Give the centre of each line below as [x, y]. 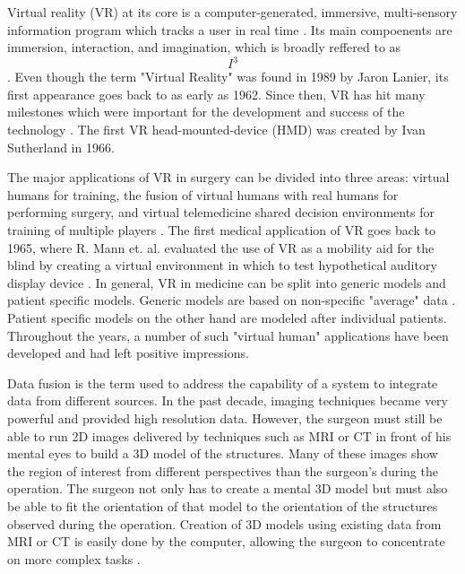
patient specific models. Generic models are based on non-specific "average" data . [232, 300]
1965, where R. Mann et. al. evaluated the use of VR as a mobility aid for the [221, 247]
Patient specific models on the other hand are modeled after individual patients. [227, 317]
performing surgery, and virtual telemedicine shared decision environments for [221, 212]
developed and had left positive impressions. [128, 353]
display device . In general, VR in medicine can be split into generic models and [227, 282]
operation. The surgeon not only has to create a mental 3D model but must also [228, 488]
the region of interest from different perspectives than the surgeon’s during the [223, 470]
